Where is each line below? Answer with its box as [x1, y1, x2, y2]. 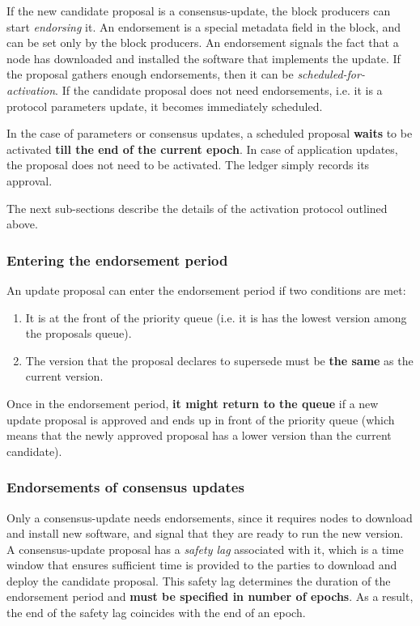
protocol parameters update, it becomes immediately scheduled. [6, 97, 323, 114]
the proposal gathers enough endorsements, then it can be [6, 66, 294, 83]
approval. [6, 172, 53, 189]
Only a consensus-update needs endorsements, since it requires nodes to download [6, 509, 413, 526]
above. [6, 215, 38, 232]
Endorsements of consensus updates [6, 477, 244, 497]
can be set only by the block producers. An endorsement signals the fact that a [6, 34, 399, 51]
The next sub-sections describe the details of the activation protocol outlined [6, 199, 388, 216]
